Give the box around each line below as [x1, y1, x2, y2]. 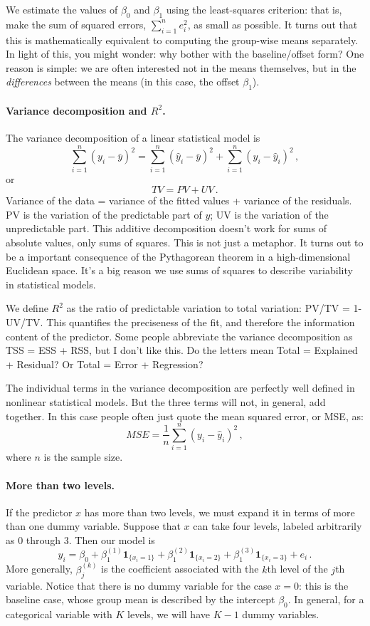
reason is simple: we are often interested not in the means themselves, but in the [6, 60, 356, 75]
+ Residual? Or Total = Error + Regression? [6, 356, 203, 371]
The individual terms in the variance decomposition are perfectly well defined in [6, 380, 355, 395]
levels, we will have [127, 607, 210, 621]
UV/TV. [6, 315, 43, 330]
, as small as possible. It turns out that [187, 16, 358, 31]
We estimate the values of [6, 2, 118, 16]
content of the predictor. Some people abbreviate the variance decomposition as [6, 328, 353, 343]
